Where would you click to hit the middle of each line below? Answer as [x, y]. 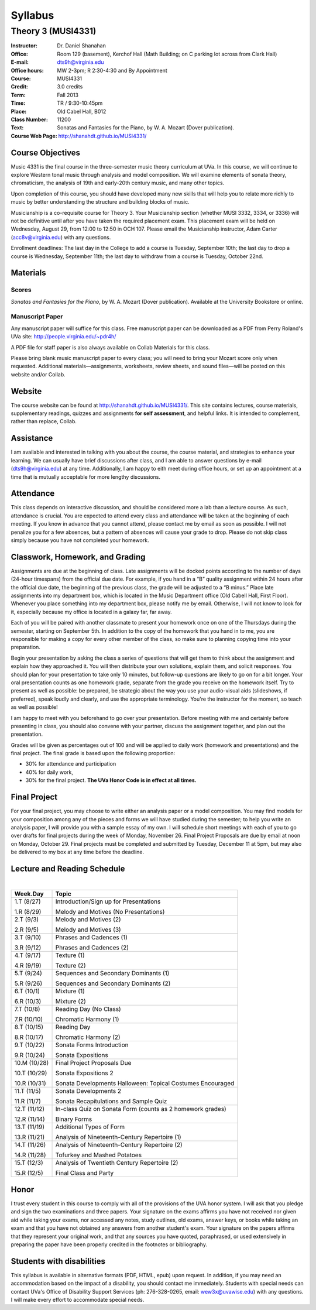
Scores [21, 290]
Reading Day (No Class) [88, 1009]
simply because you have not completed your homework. [80, 540]
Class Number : [29, 119]
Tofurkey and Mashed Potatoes [99, 1155]
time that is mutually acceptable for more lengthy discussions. [86, 476]
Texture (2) [71, 966]
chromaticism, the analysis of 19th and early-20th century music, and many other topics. [118, 183]
